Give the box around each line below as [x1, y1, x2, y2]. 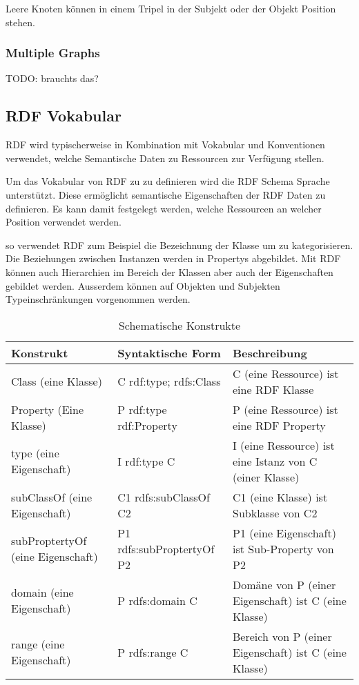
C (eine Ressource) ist [233, 365, 339, 381]
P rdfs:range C [117, 644, 188, 660]
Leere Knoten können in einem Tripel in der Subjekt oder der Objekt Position [6, 1, 336, 15]
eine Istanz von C [233, 453, 318, 469]
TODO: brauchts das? [6, 71, 99, 86]
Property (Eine [11, 401, 84, 417]
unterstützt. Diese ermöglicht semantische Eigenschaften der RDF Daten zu [6, 187, 326, 201]
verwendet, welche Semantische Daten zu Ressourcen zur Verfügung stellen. [6, 150, 324, 165]
